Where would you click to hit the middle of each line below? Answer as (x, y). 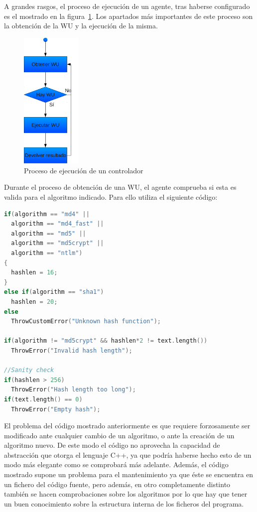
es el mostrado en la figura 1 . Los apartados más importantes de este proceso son (128, 16)
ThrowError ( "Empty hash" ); (56, 409)
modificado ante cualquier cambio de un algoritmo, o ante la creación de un (119, 435)
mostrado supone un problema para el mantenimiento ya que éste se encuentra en (129, 474)
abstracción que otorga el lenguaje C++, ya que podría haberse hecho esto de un (128, 454)
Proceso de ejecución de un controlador (84, 170)
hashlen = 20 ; (34, 302)
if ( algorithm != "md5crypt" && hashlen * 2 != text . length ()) (106, 341)
